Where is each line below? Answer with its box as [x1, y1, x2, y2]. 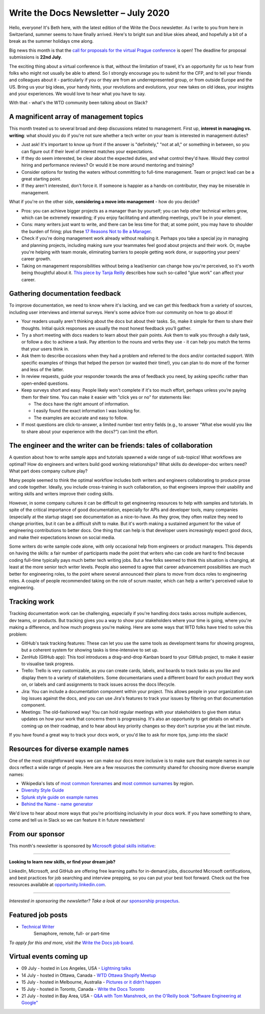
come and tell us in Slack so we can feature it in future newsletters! [9, 817, 145, 823]
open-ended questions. [21, 380, 69, 386]
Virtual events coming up [9, 953, 88, 961]
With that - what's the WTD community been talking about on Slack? [9, 100, 148, 106]
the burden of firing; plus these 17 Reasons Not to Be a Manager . [21, 228, 152, 234]
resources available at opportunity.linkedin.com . [9, 882, 106, 888]
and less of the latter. [21, 367, 64, 372]
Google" [21, 1000, 38, 1006]
